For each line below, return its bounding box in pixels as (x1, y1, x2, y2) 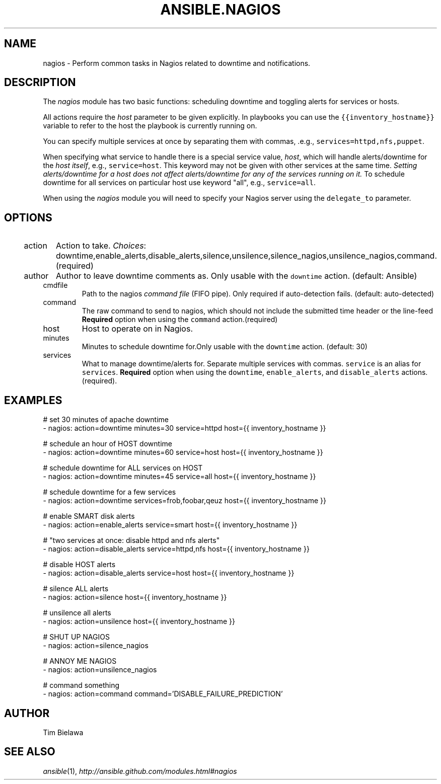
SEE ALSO (4, 745, 55, 758)
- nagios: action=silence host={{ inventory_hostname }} (43, 593, 227, 602)
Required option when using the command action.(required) (82, 315, 278, 324)
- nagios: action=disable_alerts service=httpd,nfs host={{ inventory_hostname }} (43, 544, 310, 554)
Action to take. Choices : (55, 241, 146, 251)
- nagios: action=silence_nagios (43, 641, 149, 650)
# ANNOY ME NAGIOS (43, 657, 117, 666)
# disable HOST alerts (43, 560, 116, 569)
